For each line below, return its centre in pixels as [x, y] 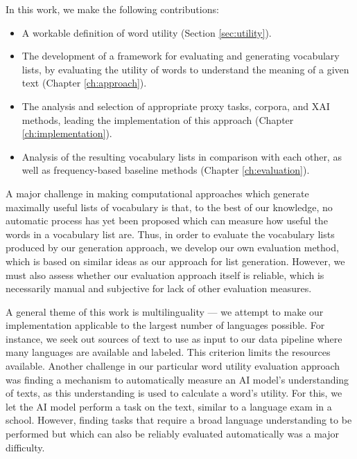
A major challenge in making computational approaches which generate [157, 193]
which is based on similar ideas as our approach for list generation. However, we [175, 261]
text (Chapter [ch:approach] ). [84, 83]
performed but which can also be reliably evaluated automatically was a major [172, 434]
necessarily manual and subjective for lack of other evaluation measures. [159, 288]
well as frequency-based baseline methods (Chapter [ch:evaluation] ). [166, 170]
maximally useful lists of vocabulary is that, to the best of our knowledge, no [169, 207]
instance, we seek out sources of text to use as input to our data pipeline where [174, 338]
